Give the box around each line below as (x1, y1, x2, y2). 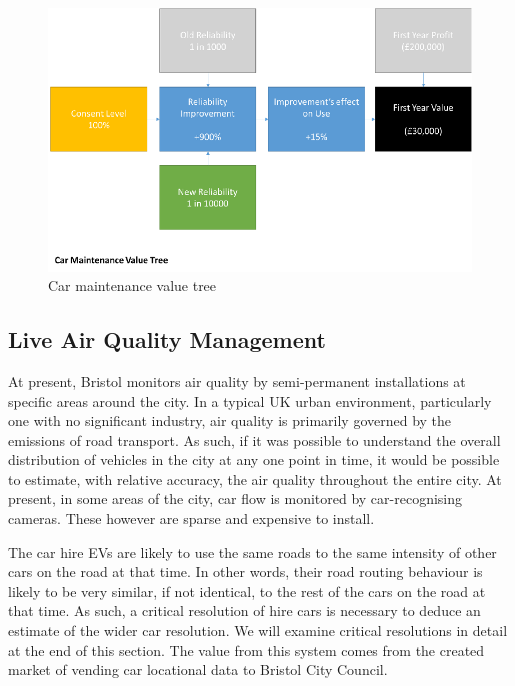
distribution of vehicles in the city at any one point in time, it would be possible (8, 449, 500, 470)
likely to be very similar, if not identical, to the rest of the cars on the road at (8, 580, 486, 601)
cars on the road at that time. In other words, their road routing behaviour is (8, 561, 483, 582)
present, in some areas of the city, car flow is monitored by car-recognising (8, 488, 463, 509)
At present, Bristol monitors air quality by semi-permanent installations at (8, 370, 466, 391)
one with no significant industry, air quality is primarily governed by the (8, 410, 452, 431)
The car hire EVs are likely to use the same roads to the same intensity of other (8, 541, 497, 562)
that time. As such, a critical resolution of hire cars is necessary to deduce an (8, 600, 481, 621)
